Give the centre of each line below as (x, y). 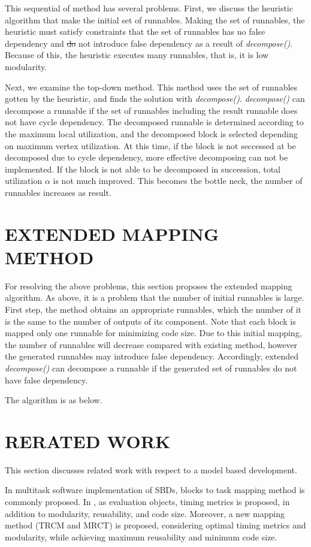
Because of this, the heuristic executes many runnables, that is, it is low (137, 55)
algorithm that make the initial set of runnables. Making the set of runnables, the (155, 19)
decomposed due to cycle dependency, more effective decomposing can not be (147, 157)
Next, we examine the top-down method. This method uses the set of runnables (151, 87)
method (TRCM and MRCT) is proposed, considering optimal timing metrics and (155, 525)
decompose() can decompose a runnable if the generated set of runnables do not (151, 368)
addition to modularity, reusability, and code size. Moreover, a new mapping (145, 513)
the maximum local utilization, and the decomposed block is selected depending (151, 133)
